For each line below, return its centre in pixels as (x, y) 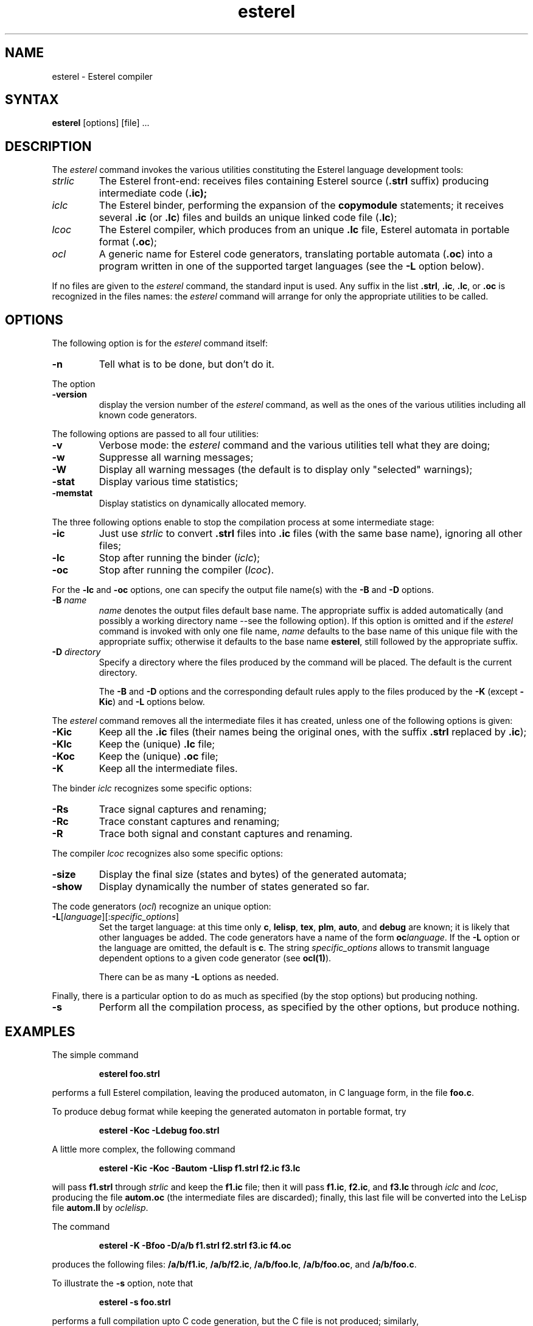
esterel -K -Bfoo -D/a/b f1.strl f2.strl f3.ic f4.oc (195, 1245)
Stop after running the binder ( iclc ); (179, 558)
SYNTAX (32, 100)
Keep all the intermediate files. (168, 769)
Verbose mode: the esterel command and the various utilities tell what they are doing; (294, 445)
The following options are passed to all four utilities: (155, 434)
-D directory (76, 652)
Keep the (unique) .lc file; (157, 744)
